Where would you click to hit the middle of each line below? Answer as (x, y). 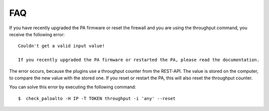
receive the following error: (37, 34)
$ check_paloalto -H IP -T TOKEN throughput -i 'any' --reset (97, 98)
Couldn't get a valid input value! (62, 46)
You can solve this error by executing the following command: (73, 87)
